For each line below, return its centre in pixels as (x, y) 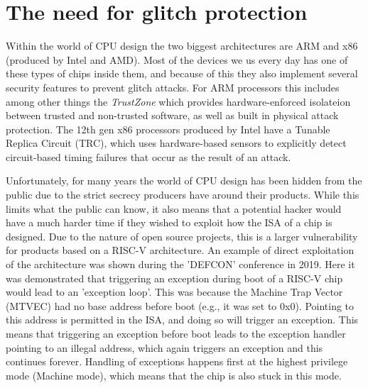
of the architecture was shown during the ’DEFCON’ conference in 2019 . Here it (180, 264)
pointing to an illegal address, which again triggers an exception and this (164, 347)
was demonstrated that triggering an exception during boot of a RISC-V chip (174, 278)
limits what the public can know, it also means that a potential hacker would (174, 208)
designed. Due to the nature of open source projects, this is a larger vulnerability (182, 236)
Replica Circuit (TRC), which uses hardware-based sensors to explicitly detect (176, 143)
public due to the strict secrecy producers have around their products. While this (183, 195)
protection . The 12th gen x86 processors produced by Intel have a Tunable (168, 129)
